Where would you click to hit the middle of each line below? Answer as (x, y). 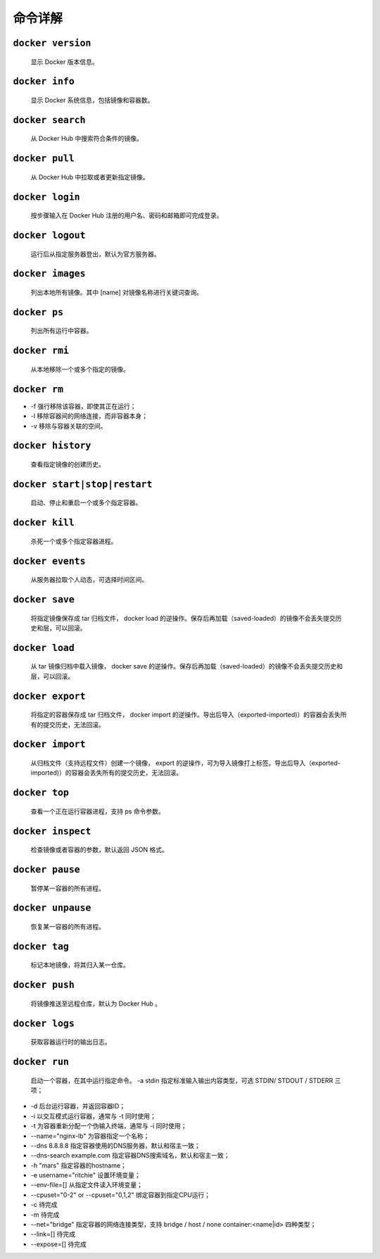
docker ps (38, 312)
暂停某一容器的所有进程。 (68, 888)
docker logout (49, 235)
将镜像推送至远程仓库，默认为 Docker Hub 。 (96, 1004)
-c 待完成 (44, 1205)
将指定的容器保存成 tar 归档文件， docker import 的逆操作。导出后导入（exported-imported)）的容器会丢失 (185, 715)
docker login (46, 197)
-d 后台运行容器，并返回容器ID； (78, 1106)
